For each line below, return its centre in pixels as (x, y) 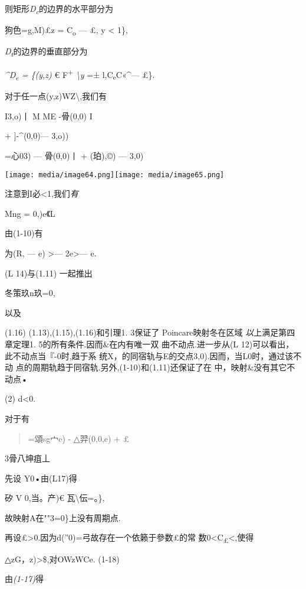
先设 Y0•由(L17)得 (41, 478)
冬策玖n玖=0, (30, 293)
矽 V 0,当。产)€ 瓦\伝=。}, (55, 498)
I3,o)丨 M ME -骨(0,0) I (49, 115)
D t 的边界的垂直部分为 (46, 52)
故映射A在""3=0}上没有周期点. (63, 517)
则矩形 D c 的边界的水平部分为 (59, 9)
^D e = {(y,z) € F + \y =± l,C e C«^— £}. (80, 74)
